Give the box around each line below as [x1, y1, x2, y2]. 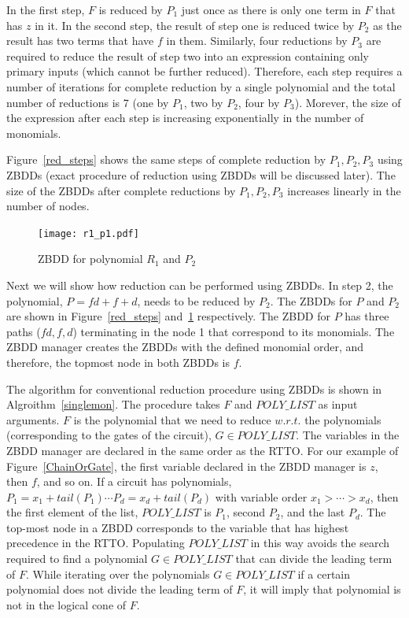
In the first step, [6, 2, 85, 17]
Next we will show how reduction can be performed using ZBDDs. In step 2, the [6, 276, 393, 293]
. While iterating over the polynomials [25, 565, 210, 582]
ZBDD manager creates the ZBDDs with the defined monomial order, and [6, 339, 364, 355]
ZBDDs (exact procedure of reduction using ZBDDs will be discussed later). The [6, 166, 396, 183]
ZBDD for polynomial [38, 250, 143, 267]
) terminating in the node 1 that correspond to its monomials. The [72, 323, 395, 339]
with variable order [215, 488, 308, 505]
